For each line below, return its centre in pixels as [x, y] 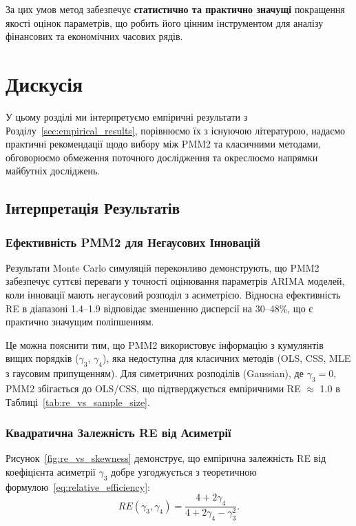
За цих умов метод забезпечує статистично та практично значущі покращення [175, 9]
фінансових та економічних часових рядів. [94, 36]
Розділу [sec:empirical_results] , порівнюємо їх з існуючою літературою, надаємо [176, 130]
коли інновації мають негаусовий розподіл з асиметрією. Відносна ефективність [173, 295]
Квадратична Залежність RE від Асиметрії [118, 433]
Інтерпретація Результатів [93, 208]
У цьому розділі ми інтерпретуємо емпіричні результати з [127, 116]
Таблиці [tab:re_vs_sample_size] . [78, 402]
